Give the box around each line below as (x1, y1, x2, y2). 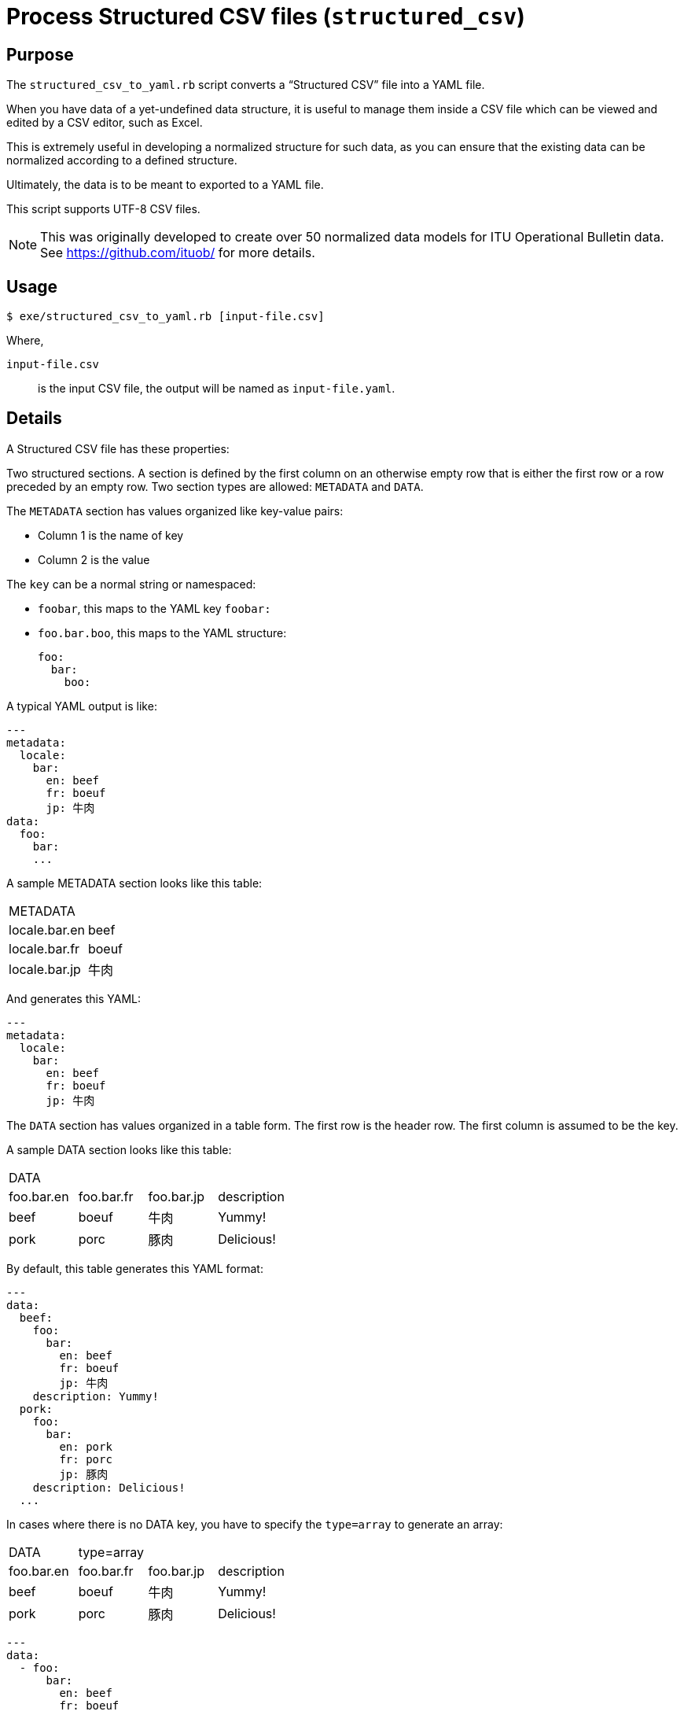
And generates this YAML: (6, 991, 141, 1005)
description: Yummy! (32, 1389, 159, 1403)
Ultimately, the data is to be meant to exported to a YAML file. (6, 178, 324, 192)
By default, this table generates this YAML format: (6, 1261, 263, 1275)
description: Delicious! (32, 1481, 186, 1494)
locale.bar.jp (9, 961, 81, 977)
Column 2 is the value (38, 552, 150, 566)
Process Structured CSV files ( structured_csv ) (6, 3, 525, 30)
